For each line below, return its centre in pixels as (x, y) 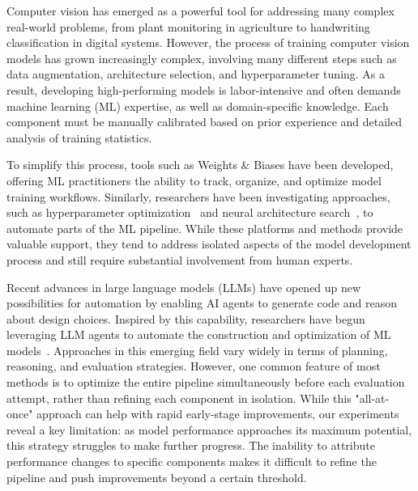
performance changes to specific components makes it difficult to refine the (192, 461)
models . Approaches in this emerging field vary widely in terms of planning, (197, 350)
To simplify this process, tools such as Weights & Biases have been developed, (200, 165)
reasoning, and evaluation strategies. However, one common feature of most (194, 366)
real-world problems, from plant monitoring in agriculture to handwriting (188, 26)
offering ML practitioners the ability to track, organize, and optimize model (194, 180)
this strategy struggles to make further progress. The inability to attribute (191, 445)
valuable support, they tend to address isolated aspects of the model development (209, 244)
